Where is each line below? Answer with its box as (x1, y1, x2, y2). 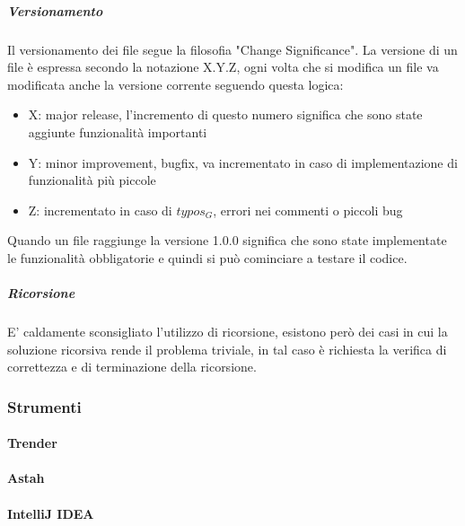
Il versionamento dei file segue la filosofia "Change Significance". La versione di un (7, 39, 458, 58)
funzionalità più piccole (28, 171, 156, 189)
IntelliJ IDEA (7, 504, 94, 522)
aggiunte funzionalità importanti (28, 122, 207, 141)
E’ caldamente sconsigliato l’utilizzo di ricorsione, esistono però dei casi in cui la (7, 322, 448, 341)
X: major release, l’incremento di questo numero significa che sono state (28, 105, 423, 124)
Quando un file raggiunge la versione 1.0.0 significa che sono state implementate (7, 231, 447, 250)
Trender (7, 434, 57, 452)
